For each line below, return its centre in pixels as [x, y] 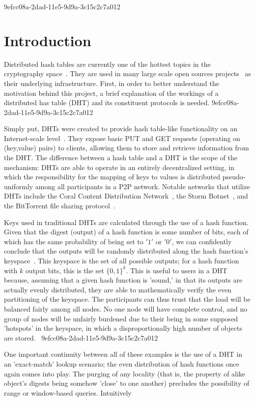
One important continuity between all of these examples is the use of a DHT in [123, 354]
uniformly [19, 186]
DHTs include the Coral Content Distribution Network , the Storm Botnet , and [126, 196]
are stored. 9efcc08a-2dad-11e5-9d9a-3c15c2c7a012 [81, 337]
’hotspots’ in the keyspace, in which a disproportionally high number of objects [123, 328]
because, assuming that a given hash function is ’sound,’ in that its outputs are [123, 280]
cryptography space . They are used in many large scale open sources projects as [127, 73]
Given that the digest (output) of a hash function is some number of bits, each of [126, 232]
